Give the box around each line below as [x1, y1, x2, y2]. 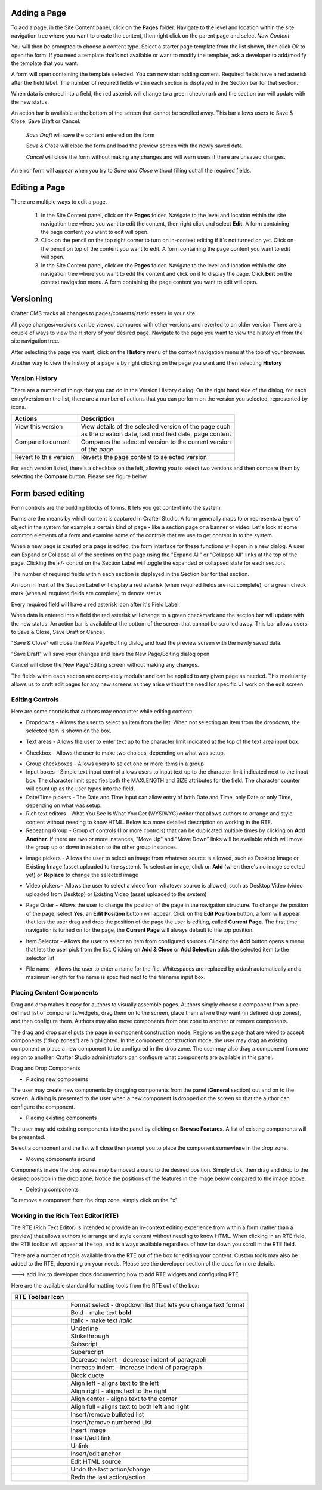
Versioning [11, 294, 53, 304]
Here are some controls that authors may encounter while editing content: [11, 708, 193, 715]
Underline [70, 1324, 98, 1332]
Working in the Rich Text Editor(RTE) [11, 1212, 119, 1220]
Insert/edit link [70, 1434, 112, 1442]
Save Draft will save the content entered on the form [26, 131, 155, 138]
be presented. [11, 1133, 46, 1140]
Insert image [70, 1426, 106, 1434]
